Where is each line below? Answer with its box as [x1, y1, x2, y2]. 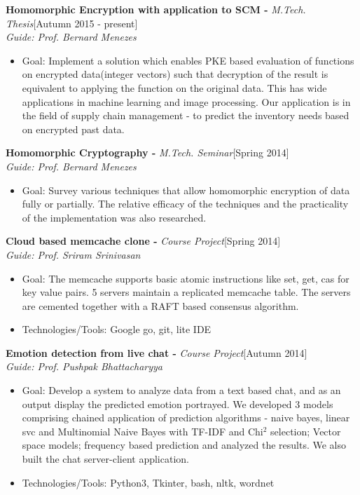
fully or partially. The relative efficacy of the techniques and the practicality [22, 196, 349, 211]
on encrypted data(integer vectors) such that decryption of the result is [22, 67, 328, 81]
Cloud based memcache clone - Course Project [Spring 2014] [6, 233, 281, 248]
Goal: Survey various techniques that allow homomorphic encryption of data [22, 182, 350, 197]
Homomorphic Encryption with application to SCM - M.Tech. [6, 2, 306, 16]
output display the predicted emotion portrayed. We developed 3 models [22, 396, 333, 411]
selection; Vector [270, 423, 341, 438]
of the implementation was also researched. [22, 210, 207, 224]
